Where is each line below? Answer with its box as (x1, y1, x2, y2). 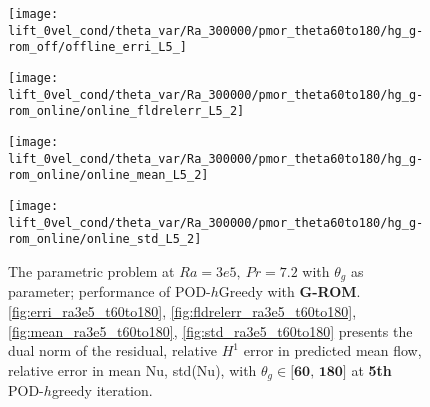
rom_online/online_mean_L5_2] (8, 168, 209, 183)
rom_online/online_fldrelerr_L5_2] (8, 104, 245, 119)
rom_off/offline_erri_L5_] (8, 40, 187, 55)
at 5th (351, 359, 392, 380)
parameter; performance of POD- (8, 281, 211, 302)
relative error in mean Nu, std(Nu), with (8, 359, 257, 380)
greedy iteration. (51, 380, 153, 401)
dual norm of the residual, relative (8, 340, 218, 361)
